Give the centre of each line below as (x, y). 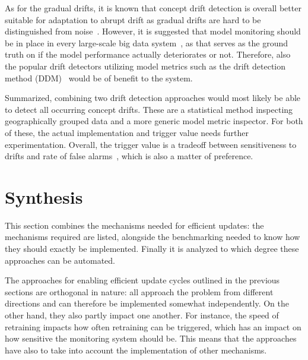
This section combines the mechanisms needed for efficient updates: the (134, 225)
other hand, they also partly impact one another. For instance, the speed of (142, 315)
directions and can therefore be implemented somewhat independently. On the (147, 303)
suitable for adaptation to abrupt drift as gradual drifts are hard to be (133, 19)
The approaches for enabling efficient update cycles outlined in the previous (142, 280)
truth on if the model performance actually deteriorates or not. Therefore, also (148, 54)
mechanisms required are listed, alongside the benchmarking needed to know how (153, 237)
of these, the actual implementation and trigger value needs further (127, 132)
